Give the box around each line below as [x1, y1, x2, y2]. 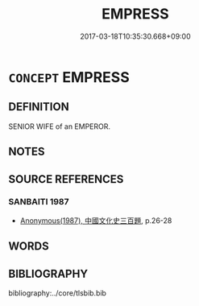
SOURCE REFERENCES [8, 172, 124, 186]
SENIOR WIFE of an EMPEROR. [8, 122, 111, 131]
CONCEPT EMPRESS [8, 68, 131, 86]
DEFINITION [8, 100, 70, 114]
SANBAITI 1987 [8, 196, 70, 208]
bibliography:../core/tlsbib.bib [8, 288, 107, 298]
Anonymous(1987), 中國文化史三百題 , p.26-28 [19, 215, 172, 225]
